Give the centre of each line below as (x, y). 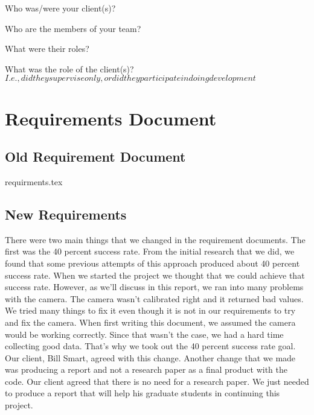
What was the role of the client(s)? (69, 68)
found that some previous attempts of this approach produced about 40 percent (152, 263)
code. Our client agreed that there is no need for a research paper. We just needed (157, 381)
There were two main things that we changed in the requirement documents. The (155, 239)
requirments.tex (34, 181)
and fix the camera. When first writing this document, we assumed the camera (150, 322)
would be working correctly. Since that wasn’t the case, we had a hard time (144, 334)
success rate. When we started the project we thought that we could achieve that (155, 275)
